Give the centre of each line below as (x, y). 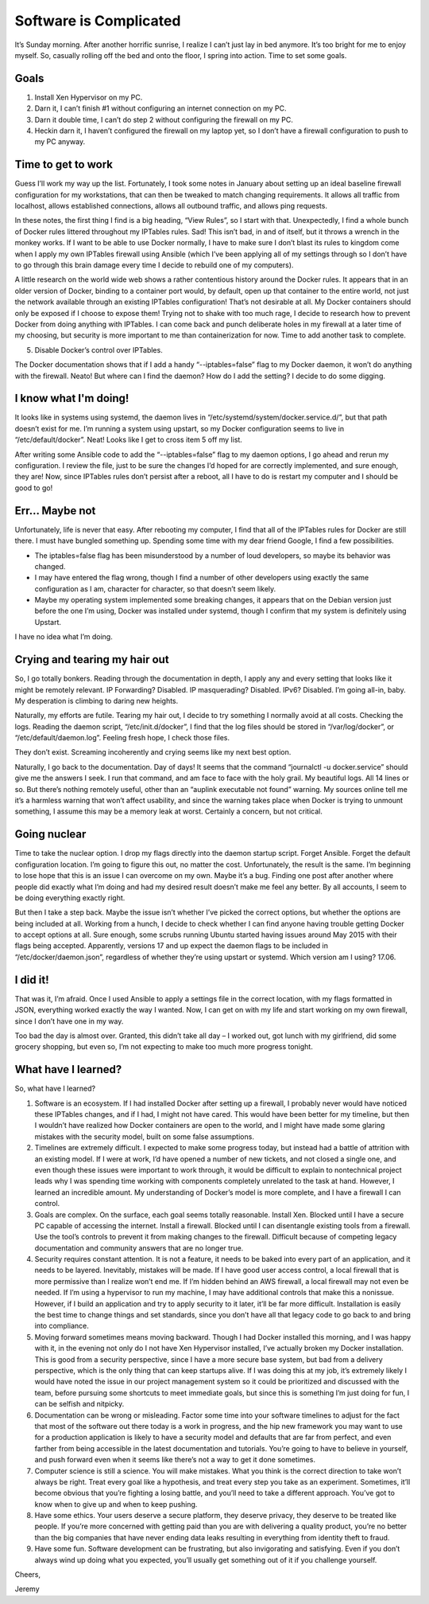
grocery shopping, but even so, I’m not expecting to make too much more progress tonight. (164, 1047)
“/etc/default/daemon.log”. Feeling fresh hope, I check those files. (122, 738)
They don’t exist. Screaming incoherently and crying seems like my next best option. (153, 752)
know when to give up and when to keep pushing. (116, 1504)
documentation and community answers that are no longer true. (139, 1248)
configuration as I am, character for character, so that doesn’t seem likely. (155, 588)
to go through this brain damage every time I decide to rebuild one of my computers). (154, 265)
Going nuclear (50, 835)
